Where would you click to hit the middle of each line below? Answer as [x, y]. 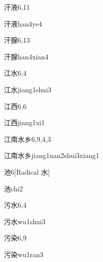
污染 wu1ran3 [24, 254]
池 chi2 [13, 188]
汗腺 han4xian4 [26, 56]
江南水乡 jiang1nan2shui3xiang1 [52, 155]
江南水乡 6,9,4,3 [27, 139]
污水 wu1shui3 [25, 221]
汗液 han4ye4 [23, 23]
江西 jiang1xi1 [25, 122]
